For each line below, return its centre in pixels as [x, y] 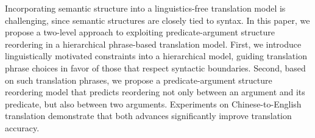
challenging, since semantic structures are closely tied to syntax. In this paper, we [157, 20]
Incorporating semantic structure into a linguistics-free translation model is [145, 8]
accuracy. [22, 127]
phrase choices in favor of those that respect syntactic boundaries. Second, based [155, 67]
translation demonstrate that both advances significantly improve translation [148, 116]
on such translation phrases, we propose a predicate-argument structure [139, 80]
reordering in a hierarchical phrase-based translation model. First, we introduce [153, 44]
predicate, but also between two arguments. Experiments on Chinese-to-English [153, 103]
